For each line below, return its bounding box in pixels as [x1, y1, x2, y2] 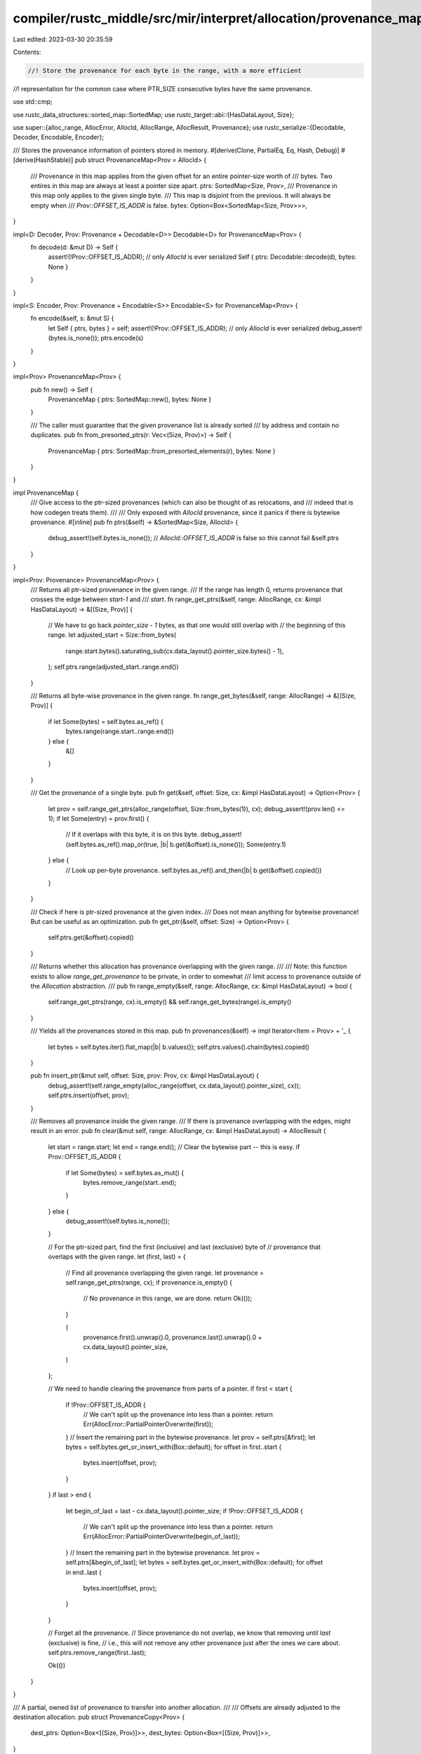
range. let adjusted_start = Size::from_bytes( [48, 631, 177, 639]
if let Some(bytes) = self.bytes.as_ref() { [48, 717, 164, 725]
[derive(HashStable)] [13, 156, 74, 164]
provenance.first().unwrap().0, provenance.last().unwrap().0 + [83, 1333, 262, 1341]
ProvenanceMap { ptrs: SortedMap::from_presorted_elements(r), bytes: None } [48, 446, 276, 455]
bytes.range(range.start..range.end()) [65, 727, 175, 736]
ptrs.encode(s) [100, 334, 144, 342]
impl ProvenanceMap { [13, 488, 79, 497]
